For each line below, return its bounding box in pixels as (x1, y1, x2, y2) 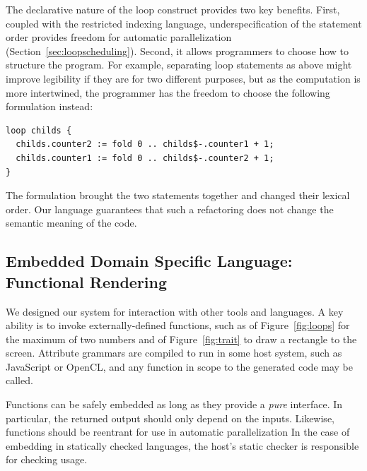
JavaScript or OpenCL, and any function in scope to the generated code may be (6, 359, 353, 374)
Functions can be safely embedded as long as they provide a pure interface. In (6, 397, 343, 412)
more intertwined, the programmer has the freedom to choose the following (6, 85, 330, 100)
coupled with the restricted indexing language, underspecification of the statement (6, 16, 362, 30)
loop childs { (6, 125, 72, 136)
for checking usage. (6, 452, 88, 467)
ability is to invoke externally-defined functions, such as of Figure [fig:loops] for (6, 318, 350, 333)
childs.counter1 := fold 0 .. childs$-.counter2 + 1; (16, 153, 274, 163)
